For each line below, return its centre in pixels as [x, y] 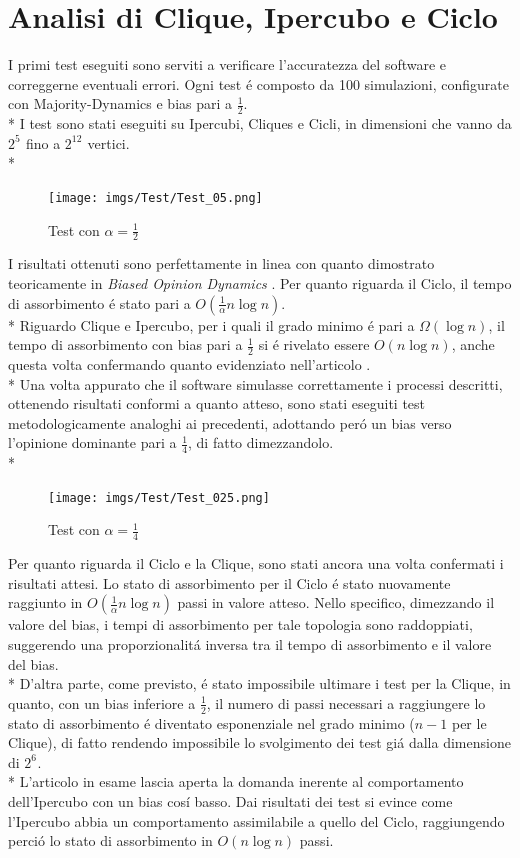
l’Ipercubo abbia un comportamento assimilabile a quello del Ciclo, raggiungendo [256, 820]
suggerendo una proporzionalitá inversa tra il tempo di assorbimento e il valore [250, 644]
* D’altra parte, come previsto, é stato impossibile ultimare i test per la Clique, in [259, 683]
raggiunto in [45, 602]
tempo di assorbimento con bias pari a [125, 344]
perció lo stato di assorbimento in [110, 840]
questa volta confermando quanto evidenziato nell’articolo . [189, 364]
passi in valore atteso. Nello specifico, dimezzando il [336, 602]
